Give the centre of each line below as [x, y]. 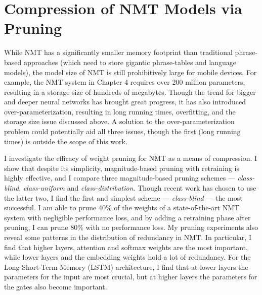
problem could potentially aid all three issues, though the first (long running [122, 131]
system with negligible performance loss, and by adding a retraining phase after [127, 217]
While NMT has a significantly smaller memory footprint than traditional [118, 52]
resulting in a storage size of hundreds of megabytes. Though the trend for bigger [130, 92]
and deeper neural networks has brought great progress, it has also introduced [125, 102]
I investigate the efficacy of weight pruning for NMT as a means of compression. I [131, 158]
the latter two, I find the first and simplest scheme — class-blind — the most [123, 197]
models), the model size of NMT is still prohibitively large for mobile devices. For [130, 72]
